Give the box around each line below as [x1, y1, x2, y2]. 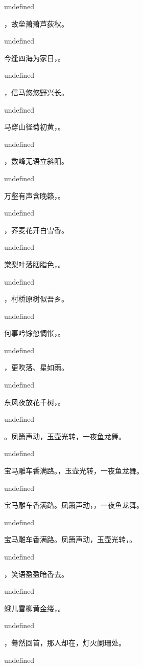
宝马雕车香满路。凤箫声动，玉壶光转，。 [4, 534, 136, 545]
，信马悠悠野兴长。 [4, 87, 68, 97]
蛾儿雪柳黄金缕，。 [4, 603, 65, 613]
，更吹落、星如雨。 [4, 362, 68, 373]
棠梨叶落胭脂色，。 [4, 259, 65, 269]
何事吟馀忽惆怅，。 [4, 328, 65, 338]
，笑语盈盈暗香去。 [4, 568, 68, 579]
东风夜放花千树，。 [4, 396, 65, 407]
